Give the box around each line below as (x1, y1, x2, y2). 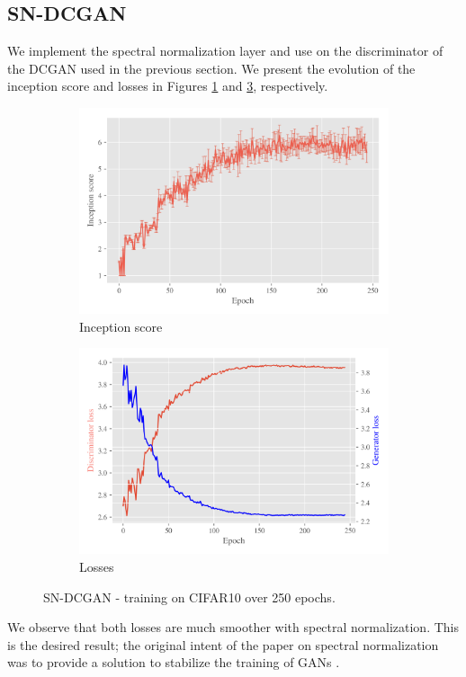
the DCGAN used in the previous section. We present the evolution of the (7, 58, 416, 77)
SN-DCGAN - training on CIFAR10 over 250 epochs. (43, 587, 336, 606)
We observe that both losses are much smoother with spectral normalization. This (7, 618, 459, 637)
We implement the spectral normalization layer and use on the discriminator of (7, 41, 444, 60)
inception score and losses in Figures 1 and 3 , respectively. (7, 76, 328, 95)
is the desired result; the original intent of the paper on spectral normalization (7, 635, 439, 654)
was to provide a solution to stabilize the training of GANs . (7, 653, 340, 672)
